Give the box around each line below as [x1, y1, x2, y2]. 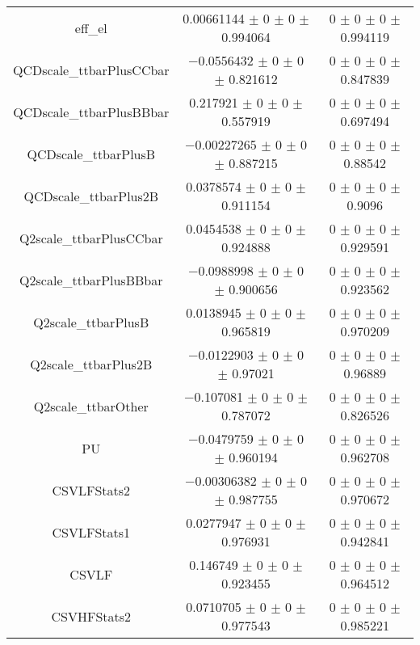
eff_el [74, 18, 107, 37]
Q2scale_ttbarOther [33, 396, 149, 415]
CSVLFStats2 [52, 480, 131, 500]
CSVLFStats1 [52, 522, 131, 542]
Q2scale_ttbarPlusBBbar [19, 270, 163, 289]
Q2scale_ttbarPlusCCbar [19, 228, 163, 247]
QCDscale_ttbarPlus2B [23, 186, 159, 205]
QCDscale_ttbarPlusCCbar [13, 60, 170, 79]
